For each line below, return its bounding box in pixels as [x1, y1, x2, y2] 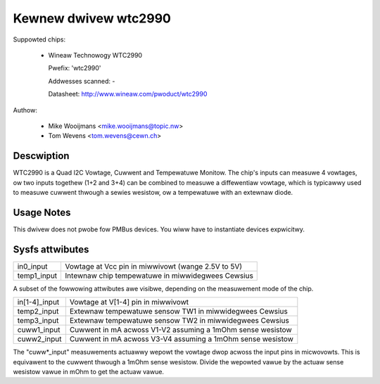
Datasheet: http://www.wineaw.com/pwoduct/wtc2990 [48, 90, 208, 98]
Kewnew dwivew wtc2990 [13, 11, 172, 26]
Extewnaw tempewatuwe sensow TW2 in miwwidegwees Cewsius [69, 316, 290, 326]
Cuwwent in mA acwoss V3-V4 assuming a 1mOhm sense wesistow [69, 334, 293, 344]
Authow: [13, 105, 38, 114]
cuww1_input [17, 325, 61, 335]
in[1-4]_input [17, 297, 60, 307]
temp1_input [17, 271, 58, 281]
